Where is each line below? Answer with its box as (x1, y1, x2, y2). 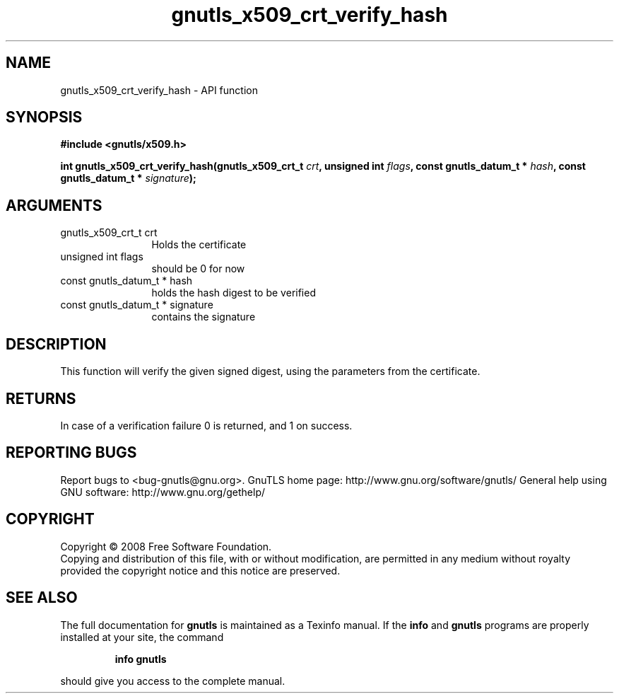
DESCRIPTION (6, 335, 107, 353)
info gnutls (114, 652, 167, 665)
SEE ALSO (6, 589, 78, 607)
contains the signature (151, 311, 256, 323)
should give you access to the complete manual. (60, 674, 285, 687)
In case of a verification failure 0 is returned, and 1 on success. (60, 419, 353, 432)
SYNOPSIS (6, 108, 83, 127)
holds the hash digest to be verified (151, 287, 316, 299)
